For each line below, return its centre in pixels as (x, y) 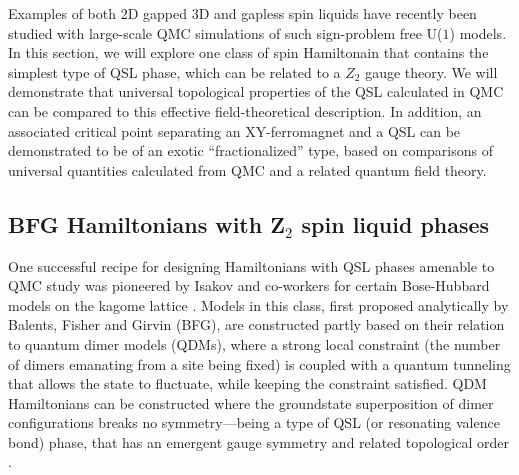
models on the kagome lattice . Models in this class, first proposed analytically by (258, 304)
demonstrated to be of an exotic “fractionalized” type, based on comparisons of (250, 150)
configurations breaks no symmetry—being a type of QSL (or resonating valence (254, 422)
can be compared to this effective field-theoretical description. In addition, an (245, 110)
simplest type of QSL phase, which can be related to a (174, 71)
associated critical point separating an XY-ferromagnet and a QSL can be (234, 130)
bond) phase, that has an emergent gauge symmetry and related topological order (258, 441)
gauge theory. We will (431, 71)
